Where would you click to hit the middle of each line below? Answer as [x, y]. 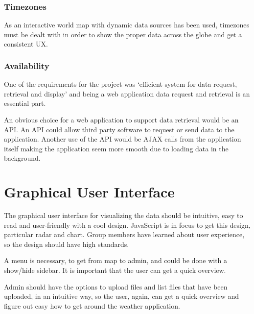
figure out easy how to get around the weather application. [92, 305]
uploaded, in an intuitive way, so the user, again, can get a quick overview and [122, 296]
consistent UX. [26, 44]
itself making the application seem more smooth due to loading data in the [116, 148]
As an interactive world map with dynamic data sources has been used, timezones [127, 25]
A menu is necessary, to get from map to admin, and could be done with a [116, 260]
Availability [27, 65]
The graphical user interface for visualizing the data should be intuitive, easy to [124, 215]
